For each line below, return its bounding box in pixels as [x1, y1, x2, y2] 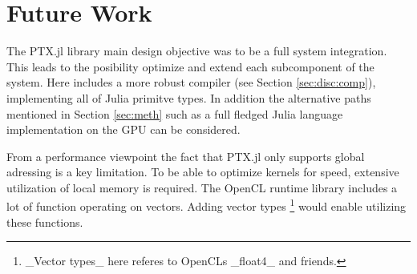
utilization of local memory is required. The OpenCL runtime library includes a [6, 179, 398, 195]
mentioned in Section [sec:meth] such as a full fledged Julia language [6, 105, 343, 122]
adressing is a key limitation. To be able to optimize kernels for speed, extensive [6, 163, 399, 180]
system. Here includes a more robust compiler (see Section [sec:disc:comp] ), [6, 74, 376, 91]
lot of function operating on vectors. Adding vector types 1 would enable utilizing [6, 195, 407, 215]
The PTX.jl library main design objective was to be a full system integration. [6, 42, 387, 59]
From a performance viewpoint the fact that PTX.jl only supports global [6, 147, 365, 164]
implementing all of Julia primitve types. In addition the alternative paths [6, 89, 371, 106]
